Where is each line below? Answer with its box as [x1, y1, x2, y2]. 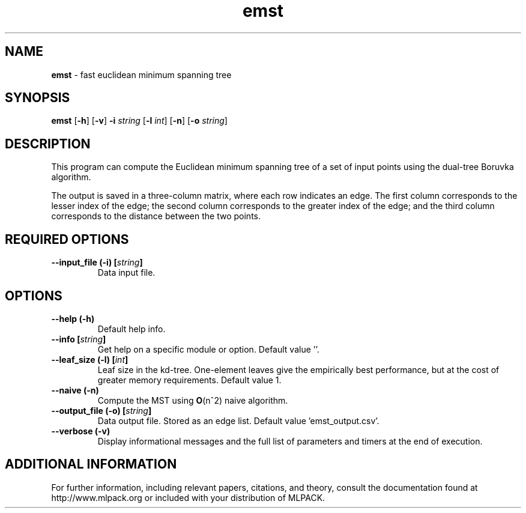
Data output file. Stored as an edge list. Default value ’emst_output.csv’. [97, 415, 379, 426]
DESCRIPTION [5, 136, 91, 151]
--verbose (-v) [51, 425, 110, 436]
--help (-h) [51, 313, 95, 324]
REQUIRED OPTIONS [5, 231, 129, 247]
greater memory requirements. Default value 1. [97, 374, 282, 385]
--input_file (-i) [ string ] [51, 257, 143, 268]
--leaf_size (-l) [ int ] [51, 354, 128, 365]
